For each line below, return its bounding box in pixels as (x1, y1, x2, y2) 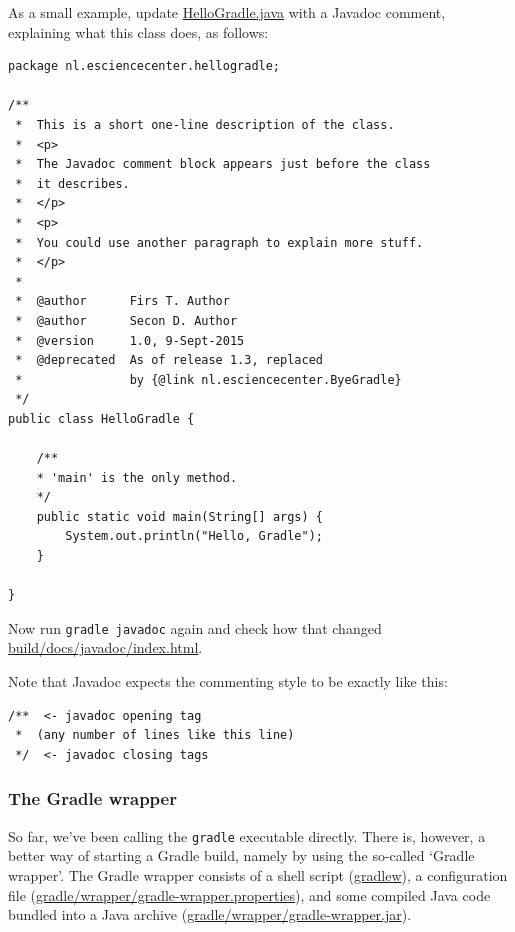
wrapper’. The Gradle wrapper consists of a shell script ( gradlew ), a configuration (8, 864, 508, 885)
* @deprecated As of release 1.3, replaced (15, 353, 323, 368)
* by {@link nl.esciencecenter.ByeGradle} (15, 372, 402, 387)
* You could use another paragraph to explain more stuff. (15, 235, 424, 250)
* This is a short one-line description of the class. (15, 117, 395, 132)
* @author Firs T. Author (15, 294, 230, 309)
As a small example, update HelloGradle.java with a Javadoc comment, (8, 2, 446, 22)
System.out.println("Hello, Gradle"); (65, 529, 323, 544)
